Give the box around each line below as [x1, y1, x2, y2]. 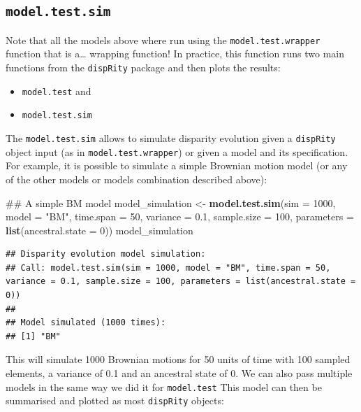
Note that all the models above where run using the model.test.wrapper [6, 32, 321, 47]
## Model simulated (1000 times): [6, 318, 166, 328]
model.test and [22, 83, 91, 98]
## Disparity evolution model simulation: [6, 249, 206, 260]
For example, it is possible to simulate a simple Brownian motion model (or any [6, 158, 348, 173]
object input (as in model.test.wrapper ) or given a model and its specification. [6, 144, 348, 159]
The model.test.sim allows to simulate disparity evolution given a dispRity [6, 131, 336, 145]
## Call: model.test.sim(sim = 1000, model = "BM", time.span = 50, [6, 262, 331, 273]
